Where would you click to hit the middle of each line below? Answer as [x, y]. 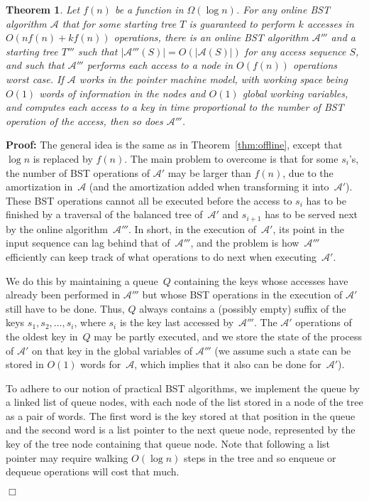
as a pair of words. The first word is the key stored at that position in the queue [181, 415]
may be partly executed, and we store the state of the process [228, 336]
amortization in [39, 187]
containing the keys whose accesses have [261, 280]
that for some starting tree [119, 23]
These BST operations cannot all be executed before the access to [149, 200]
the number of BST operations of [78, 172]
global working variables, [295, 93]
